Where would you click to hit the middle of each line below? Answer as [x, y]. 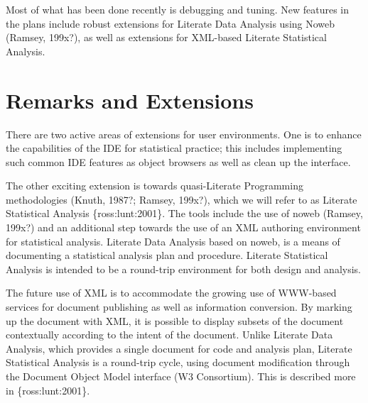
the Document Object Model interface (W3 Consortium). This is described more [181, 376]
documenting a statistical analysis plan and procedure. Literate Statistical [167, 255]
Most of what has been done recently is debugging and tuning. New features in [178, 9]
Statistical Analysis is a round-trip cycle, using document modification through [178, 362]
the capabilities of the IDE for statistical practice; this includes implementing [174, 148]
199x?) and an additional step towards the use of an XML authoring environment [183, 227]
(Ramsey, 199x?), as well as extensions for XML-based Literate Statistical [166, 37]
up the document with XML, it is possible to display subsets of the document [175, 320]
